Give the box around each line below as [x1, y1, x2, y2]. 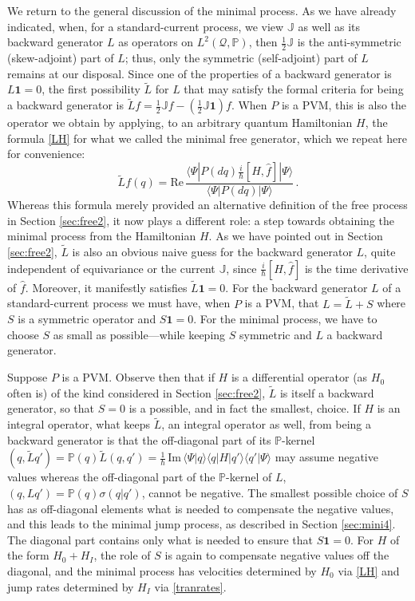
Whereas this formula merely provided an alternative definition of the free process [7, 196, 408, 213]
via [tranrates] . [154, 578, 227, 595]
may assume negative [275, 449, 378, 465]
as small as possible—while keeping [53, 326, 226, 342]
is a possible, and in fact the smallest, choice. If [128, 400, 361, 417]
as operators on [118, 34, 194, 50]
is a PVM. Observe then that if [61, 369, 215, 386]
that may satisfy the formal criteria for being [184, 81, 404, 97]
